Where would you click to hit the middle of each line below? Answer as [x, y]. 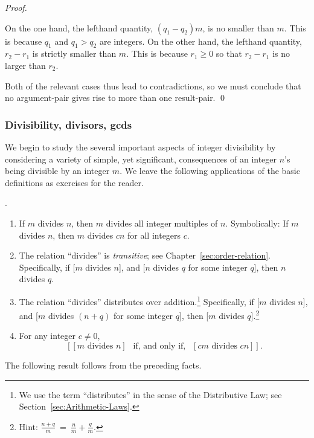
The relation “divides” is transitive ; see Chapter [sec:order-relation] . [145, 255]
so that [229, 53]
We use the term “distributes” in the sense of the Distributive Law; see [150, 394]
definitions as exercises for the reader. [74, 182]
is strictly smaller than [74, 53]
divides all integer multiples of [162, 223]
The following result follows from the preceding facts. [103, 365]
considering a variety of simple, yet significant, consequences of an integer [141, 159]
